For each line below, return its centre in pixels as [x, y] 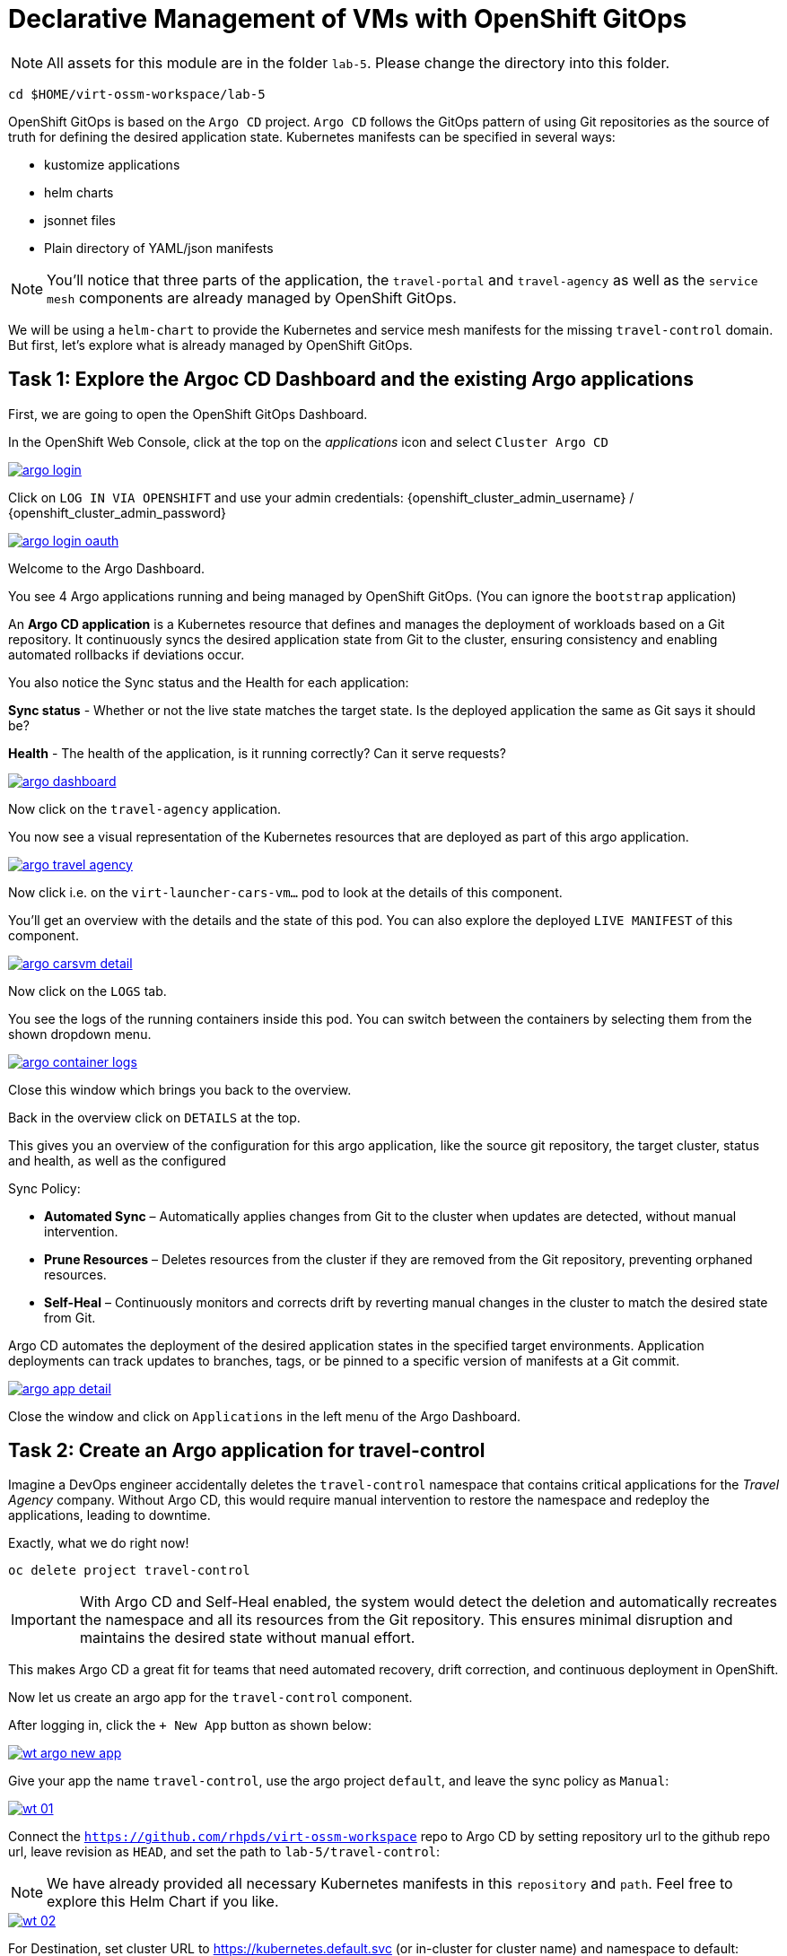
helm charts [79, 192]
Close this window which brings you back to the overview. [180, 1089]
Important [44, 1620]
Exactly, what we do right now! [99, 1543]
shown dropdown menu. [80, 1034]
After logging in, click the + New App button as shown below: [190, 1725]
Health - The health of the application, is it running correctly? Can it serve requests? [257, 753]
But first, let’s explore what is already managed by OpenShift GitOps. [210, 345]
